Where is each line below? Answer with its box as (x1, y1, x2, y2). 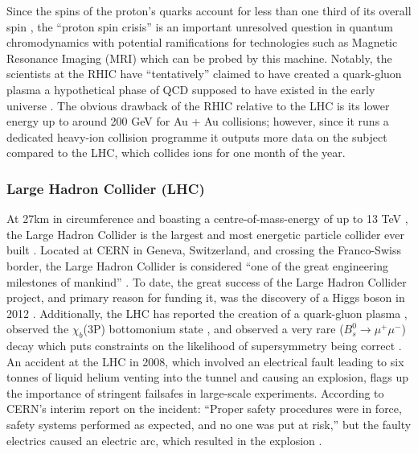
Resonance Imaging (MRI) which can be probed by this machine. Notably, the (6, 49, 392, 66)
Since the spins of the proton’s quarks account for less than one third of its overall (6, 2, 412, 19)
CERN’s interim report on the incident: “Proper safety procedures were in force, (6, 400, 402, 417)
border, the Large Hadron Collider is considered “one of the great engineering (6, 257, 389, 274)
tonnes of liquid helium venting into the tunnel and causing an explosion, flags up (6, 369, 409, 386)
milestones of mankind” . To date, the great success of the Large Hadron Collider (6, 273, 407, 290)
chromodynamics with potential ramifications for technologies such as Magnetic (6, 34, 398, 51)
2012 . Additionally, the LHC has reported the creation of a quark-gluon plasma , (6, 304, 408, 321)
